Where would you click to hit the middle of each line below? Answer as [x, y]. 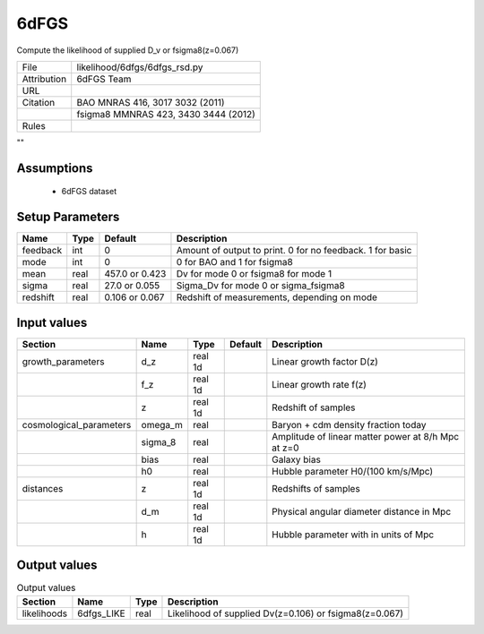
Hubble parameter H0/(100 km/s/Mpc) [353, 471]
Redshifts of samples [316, 488]
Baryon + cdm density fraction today [349, 424]
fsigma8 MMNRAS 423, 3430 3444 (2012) [166, 114]
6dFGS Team [104, 79]
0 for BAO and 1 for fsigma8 [234, 262]
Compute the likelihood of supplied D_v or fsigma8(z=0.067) [128, 50]
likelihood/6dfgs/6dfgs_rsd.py [140, 67]
